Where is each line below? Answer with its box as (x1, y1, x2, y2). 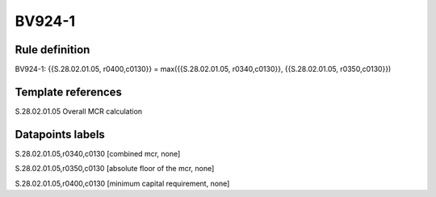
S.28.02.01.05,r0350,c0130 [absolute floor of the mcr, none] (15, 164, 215, 174)
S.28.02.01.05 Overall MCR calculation (15, 106, 143, 116)
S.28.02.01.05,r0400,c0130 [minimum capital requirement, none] (15, 178, 230, 188)
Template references (15, 85, 123, 98)
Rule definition (15, 43, 90, 57)
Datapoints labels (15, 128, 105, 141)
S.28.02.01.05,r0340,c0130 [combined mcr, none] (15, 149, 181, 158)
